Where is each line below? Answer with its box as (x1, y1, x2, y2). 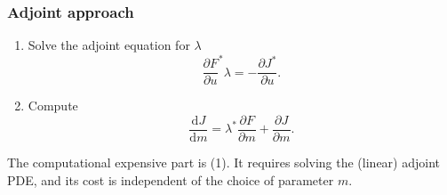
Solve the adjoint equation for (28, 36, 190, 54)
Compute (28, 96, 78, 115)
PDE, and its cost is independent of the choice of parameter (7, 170, 334, 189)
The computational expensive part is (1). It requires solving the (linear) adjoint (7, 153, 440, 172)
